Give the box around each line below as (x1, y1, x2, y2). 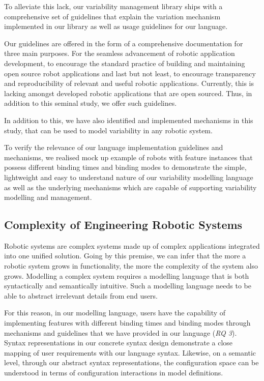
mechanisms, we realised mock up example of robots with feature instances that (4, 152, 253, 162)
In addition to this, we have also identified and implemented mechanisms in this (4, 114, 253, 125)
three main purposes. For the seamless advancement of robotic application (4, 48, 235, 58)
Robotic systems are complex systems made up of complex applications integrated (4, 240, 260, 251)
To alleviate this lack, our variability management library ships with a (4, 1, 223, 11)
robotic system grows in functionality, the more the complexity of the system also (4, 260, 258, 271)
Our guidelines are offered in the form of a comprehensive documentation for (4, 38, 243, 48)
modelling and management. (4, 192, 92, 202)
